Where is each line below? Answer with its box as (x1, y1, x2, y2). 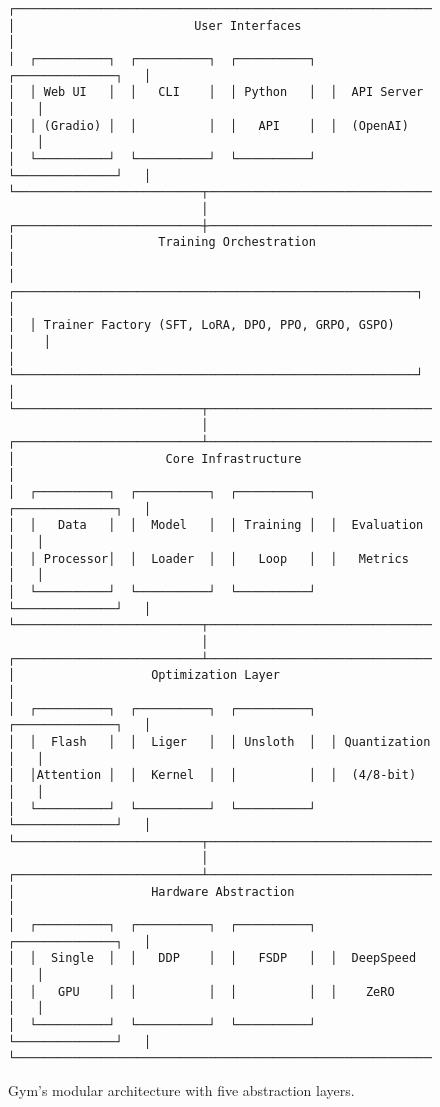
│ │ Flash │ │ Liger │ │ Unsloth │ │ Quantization (8, 734, 431, 749)
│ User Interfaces (8, 18, 302, 33)
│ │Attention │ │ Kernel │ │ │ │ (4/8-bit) (8, 768, 417, 783)
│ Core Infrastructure (8, 451, 302, 466)
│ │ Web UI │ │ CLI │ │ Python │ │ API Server (8, 85, 424, 100)
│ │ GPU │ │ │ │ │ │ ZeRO (8, 984, 395, 999)
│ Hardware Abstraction (8, 884, 295, 899)
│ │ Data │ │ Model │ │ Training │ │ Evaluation (8, 518, 424, 533)
